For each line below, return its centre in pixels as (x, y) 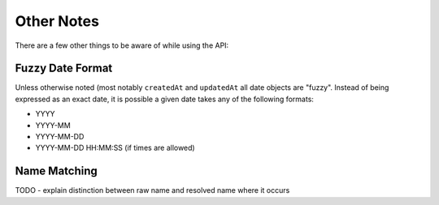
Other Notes (57, 21)
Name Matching (56, 171)
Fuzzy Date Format (64, 68)
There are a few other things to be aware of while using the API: (122, 45)
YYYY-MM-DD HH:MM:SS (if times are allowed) (115, 148)
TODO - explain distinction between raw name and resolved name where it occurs (152, 190)
